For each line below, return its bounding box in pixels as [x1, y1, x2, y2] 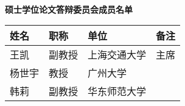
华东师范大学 [88, 84, 147, 99]
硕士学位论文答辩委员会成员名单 [5, 2, 133, 15]
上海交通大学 [88, 48, 147, 62]
